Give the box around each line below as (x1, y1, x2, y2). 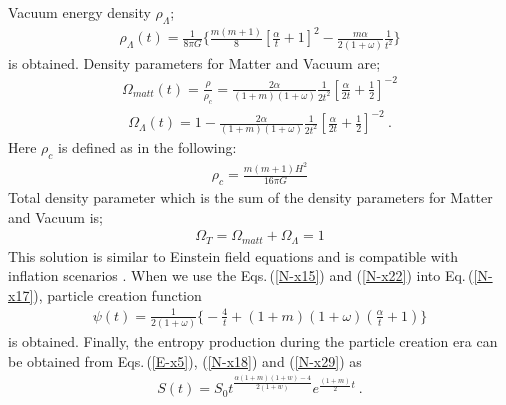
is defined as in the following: (58, 137, 237, 158)
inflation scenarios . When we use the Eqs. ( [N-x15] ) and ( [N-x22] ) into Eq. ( (8, 265, 474, 286)
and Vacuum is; (8, 206, 103, 227)
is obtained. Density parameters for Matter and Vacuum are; (8, 52, 381, 73)
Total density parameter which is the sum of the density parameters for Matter (8, 186, 493, 207)
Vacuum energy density (8, 2, 151, 22)
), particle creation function (33, 284, 202, 305)
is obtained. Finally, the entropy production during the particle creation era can (8, 331, 498, 352)
